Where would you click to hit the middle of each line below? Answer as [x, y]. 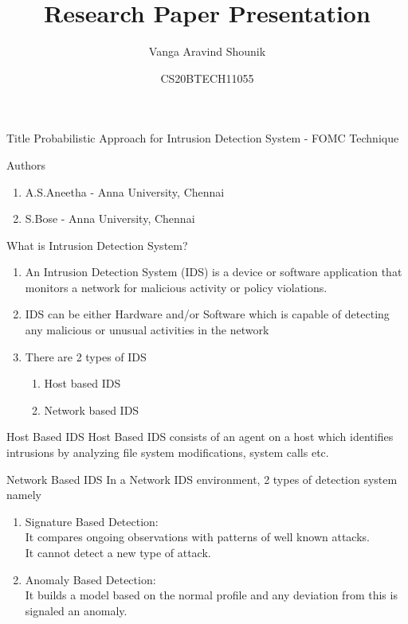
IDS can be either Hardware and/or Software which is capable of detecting [207, 314]
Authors [26, 164]
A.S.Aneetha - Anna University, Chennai [125, 191]
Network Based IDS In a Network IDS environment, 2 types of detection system [202, 479]
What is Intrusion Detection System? [97, 245]
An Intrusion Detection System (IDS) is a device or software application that [214, 272]
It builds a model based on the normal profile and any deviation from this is [211, 595]
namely [24, 495]
